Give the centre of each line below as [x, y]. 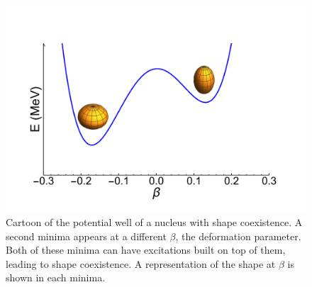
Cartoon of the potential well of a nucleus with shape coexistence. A [154, 222]
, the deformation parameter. [238, 236]
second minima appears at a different [86, 236]
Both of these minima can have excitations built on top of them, [146, 250]
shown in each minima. [56, 277]
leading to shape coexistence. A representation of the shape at [141, 263]
